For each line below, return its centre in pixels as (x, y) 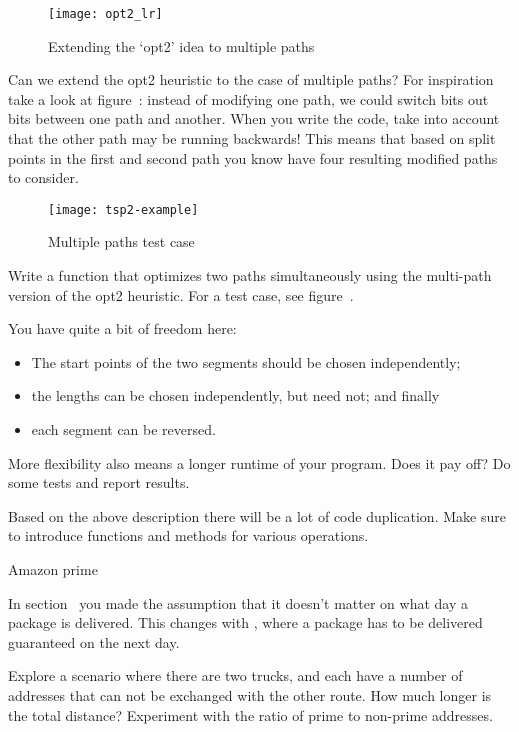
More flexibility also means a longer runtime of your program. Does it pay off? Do (259, 462)
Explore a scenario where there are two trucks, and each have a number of (235, 675)
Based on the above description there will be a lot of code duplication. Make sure (257, 515)
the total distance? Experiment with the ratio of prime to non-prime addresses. (250, 714)
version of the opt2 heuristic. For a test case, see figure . (181, 294)
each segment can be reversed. (123, 429)
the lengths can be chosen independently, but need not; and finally (235, 395)
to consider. (43, 177)
